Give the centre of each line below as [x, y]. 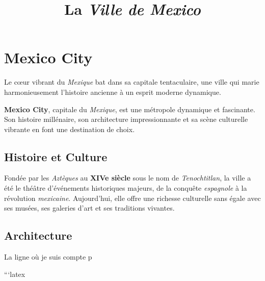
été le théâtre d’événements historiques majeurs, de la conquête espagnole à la [126, 188]
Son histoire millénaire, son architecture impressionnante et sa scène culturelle [126, 119]
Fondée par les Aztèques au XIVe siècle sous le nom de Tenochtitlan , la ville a [128, 178]
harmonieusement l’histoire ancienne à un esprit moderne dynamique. [113, 92]
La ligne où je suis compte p [48, 257]
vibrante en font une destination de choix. [70, 129]
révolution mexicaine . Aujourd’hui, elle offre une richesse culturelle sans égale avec [132, 198]
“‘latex [15, 274]
